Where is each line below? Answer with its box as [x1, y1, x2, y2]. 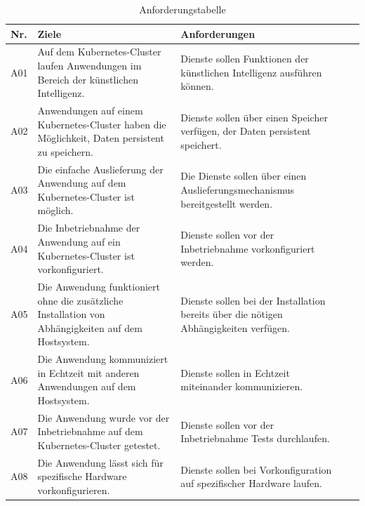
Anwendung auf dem [37, 175, 126, 190]
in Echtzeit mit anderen [37, 365, 140, 380]
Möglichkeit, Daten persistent [37, 131, 164, 145]
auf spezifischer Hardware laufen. [180, 476, 322, 491]
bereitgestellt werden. [180, 196, 273, 211]
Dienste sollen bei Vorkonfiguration [180, 462, 332, 477]
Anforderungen [180, 26, 255, 41]
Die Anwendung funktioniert [37, 279, 160, 293]
